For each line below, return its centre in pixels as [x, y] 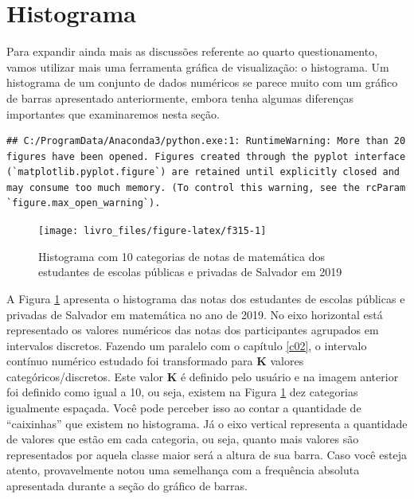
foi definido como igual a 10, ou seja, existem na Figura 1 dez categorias [182, 392]
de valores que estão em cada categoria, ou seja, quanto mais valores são [183, 439]
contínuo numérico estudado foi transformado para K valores [155, 361]
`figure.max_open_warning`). [84, 203]
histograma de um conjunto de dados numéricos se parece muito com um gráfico [202, 82]
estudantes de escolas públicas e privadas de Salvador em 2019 [190, 272]
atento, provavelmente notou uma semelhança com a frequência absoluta [183, 470]
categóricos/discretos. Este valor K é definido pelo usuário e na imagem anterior [203, 376]
